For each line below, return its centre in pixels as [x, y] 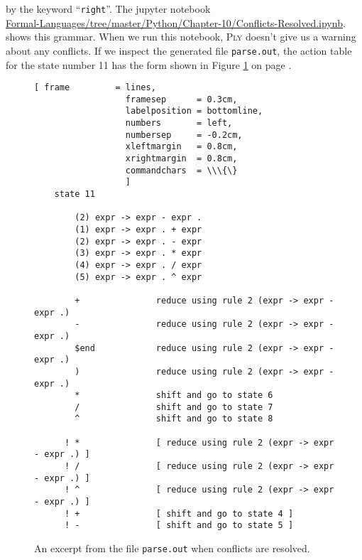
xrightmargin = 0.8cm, [181, 159]
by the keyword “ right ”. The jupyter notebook [108, 9]
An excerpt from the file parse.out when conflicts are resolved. [172, 548]
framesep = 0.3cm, [181, 99]
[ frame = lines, [95, 88]
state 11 [75, 194]
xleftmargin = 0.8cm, [181, 147]
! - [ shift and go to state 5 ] [179, 526]
